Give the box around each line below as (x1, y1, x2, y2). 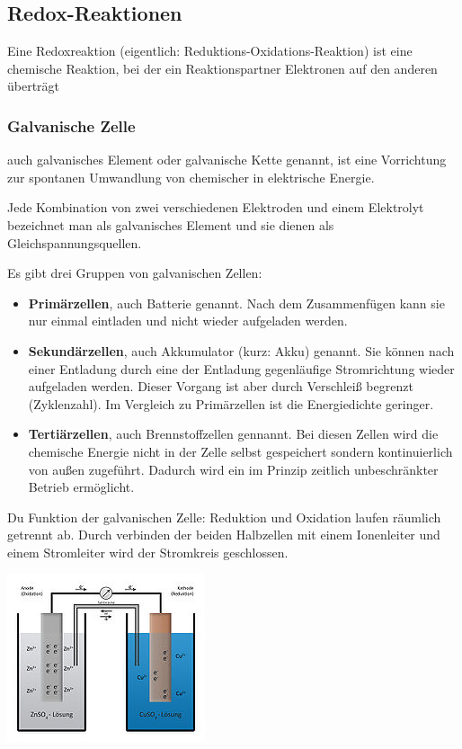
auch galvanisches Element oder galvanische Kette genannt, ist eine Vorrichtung (7, 150, 447, 169)
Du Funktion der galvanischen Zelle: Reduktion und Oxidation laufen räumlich (7, 507, 441, 526)
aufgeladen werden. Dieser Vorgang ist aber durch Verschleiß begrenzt (28, 377, 413, 396)
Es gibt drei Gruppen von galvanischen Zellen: (7, 263, 262, 282)
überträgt (7, 76, 60, 95)
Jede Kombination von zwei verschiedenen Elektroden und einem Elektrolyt (7, 198, 424, 217)
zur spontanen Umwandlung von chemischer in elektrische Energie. (7, 167, 375, 186)
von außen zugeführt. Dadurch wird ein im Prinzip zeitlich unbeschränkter (28, 459, 439, 478)
